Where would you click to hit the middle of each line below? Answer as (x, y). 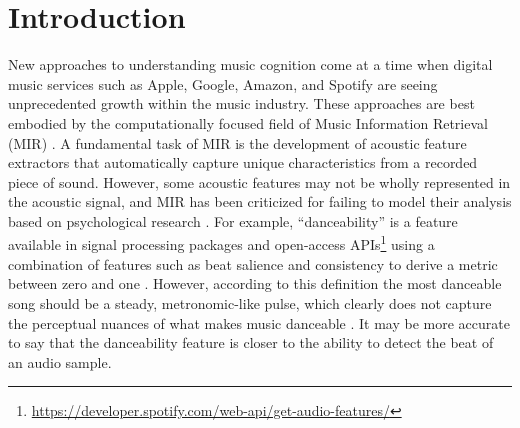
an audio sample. (60, 361)
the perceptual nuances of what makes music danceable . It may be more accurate (259, 322)
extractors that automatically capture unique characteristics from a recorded (243, 162)
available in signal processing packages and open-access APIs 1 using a (221, 243)
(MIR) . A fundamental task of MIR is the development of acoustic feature (237, 142)
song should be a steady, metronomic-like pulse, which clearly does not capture (250, 302)
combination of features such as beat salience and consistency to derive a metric (253, 263)
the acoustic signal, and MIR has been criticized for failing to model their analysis (260, 201)
